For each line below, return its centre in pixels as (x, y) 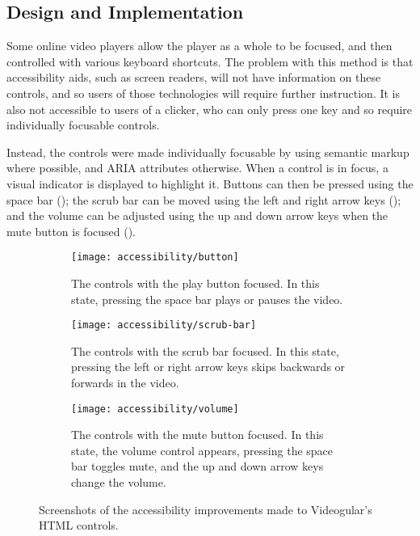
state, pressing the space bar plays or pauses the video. (207, 299)
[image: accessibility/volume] (155, 409)
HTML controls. (79, 525)
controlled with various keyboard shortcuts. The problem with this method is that (210, 61)
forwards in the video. (125, 383)
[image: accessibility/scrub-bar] (164, 325)
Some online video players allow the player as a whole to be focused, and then (199, 46)
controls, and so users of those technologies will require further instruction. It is (204, 93)
